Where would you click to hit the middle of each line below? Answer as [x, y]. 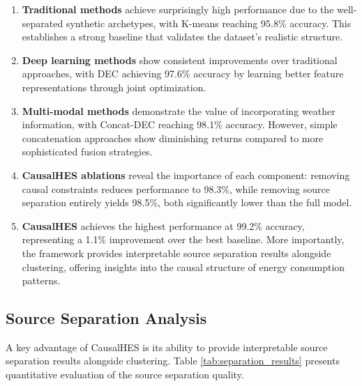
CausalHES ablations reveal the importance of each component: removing [186, 175]
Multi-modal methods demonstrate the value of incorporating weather [179, 110]
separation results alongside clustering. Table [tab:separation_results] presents [173, 361]
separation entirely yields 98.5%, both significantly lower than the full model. [187, 202]
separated [43, 23]
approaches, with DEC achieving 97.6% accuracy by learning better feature [183, 74]
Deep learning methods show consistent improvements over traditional [180, 60]
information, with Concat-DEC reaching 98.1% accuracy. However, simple [180, 124]
